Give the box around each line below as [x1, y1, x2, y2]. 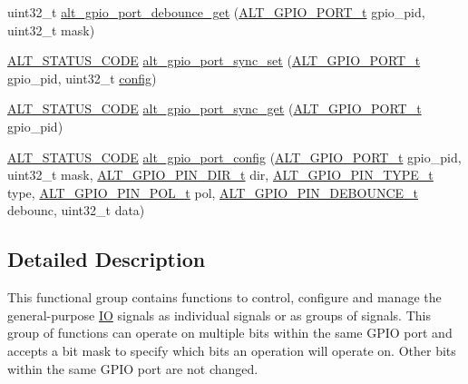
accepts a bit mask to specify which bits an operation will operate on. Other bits [7, 340, 456, 359]
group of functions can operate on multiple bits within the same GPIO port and [7, 323, 453, 342]
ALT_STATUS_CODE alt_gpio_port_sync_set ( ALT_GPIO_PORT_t [7, 51, 421, 70]
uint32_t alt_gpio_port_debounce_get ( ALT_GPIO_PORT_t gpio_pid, [7, 3, 425, 21]
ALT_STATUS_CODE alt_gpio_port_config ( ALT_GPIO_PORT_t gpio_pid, [7, 147, 462, 166]
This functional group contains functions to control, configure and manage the [7, 288, 442, 307]
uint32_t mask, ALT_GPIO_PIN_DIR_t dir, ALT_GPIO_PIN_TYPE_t [7, 165, 434, 184]
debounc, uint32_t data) [7, 201, 145, 220]
